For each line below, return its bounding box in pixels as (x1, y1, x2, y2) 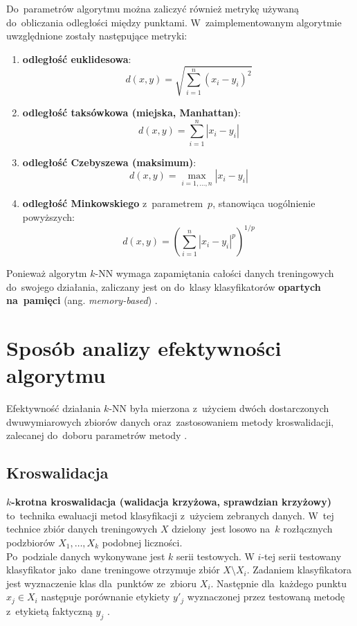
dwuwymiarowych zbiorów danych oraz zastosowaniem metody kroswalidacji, (6, 414, 334, 429)
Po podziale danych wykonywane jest (6, 548, 165, 563)
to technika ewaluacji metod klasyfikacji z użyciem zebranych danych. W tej (6, 508, 334, 522)
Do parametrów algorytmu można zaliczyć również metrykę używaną (6, 1, 300, 15)
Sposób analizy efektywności (6, 334, 282, 362)
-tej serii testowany (261, 548, 342, 563)
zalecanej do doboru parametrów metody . (6, 428, 187, 442)
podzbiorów (6, 535, 55, 549)
